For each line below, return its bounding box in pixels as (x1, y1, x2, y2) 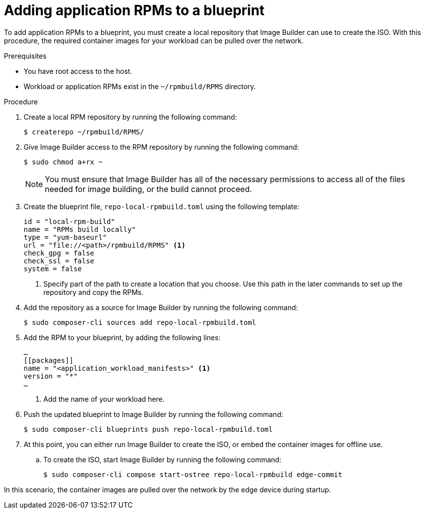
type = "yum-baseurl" (24, 233, 107, 241)
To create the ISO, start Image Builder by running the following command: (43, 455, 282, 464)
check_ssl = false (24, 256, 95, 265)
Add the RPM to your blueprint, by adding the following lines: (24, 333, 221, 342)
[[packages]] (24, 356, 74, 364)
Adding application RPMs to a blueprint (4, 2, 265, 19)
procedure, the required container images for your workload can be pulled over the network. (4, 36, 304, 45)
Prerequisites (4, 51, 47, 60)
